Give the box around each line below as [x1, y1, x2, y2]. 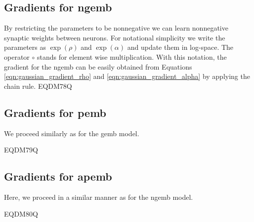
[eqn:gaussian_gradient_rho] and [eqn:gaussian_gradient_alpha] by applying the [4, 71, 250, 81]
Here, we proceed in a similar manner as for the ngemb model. [4, 191, 193, 202]
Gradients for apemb [4, 169, 112, 184]
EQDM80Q [4, 208, 38, 219]
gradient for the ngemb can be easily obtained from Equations [4, 61, 192, 72]
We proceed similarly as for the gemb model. [4, 128, 139, 138]
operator [4, 51, 30, 62]
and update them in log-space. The [127, 42, 234, 52]
